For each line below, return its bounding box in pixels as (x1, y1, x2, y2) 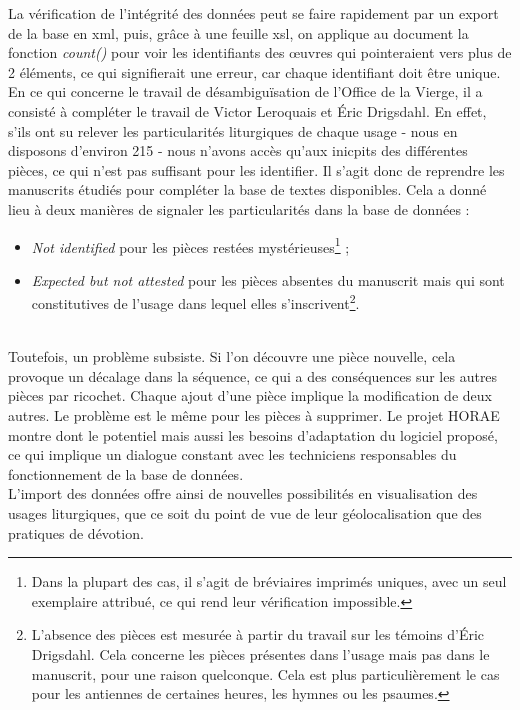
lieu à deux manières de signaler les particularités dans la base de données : (8, 198, 470, 219)
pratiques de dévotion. (8, 522, 144, 543)
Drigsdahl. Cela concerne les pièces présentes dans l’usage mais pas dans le (31, 643, 490, 664)
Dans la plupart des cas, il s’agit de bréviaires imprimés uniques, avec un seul (31, 571, 507, 592)
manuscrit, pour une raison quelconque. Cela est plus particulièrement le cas (31, 663, 500, 684)
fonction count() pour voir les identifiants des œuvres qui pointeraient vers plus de (8, 42, 512, 63)
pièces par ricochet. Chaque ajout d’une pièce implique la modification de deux (8, 385, 492, 406)
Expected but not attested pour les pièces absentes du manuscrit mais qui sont (31, 269, 505, 290)
